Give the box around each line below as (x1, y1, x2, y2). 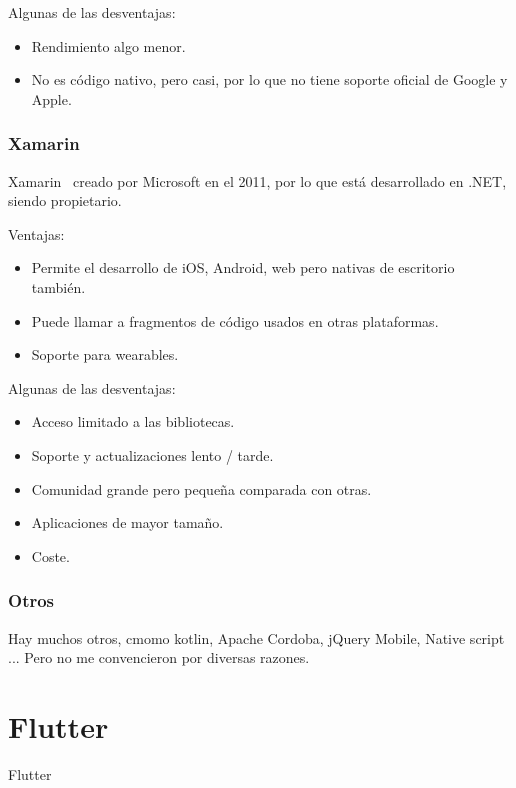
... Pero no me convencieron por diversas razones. (8, 647, 310, 668)
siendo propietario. (8, 190, 122, 211)
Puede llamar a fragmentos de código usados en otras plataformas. (31, 310, 439, 331)
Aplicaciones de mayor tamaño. (31, 512, 224, 533)
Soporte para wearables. (31, 344, 179, 365)
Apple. (31, 88, 72, 109)
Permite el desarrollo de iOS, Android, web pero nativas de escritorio (31, 257, 455, 278)
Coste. (31, 545, 70, 566)
